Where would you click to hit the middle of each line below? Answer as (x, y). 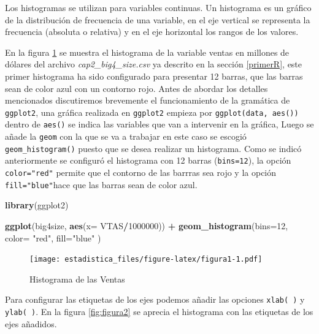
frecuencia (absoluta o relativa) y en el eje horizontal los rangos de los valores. (152, 32)
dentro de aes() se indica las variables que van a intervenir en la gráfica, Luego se (159, 124)
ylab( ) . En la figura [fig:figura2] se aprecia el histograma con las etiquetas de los (159, 312)
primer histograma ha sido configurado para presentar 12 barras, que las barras (154, 76)
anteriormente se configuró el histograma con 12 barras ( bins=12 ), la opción (148, 160)
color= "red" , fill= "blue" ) (53, 237)
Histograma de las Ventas (77, 279)
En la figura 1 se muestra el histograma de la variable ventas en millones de (147, 52)
